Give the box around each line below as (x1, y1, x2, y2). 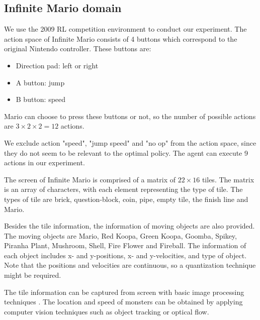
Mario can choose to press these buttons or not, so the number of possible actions (4, 111, 256, 121)
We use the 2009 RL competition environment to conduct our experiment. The (4, 24, 247, 34)
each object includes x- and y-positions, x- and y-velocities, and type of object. (4, 250, 247, 260)
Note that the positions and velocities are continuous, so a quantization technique (4, 260, 256, 270)
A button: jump (16, 77, 65, 87)
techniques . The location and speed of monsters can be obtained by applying (4, 296, 243, 307)
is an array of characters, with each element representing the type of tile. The (4, 184, 243, 194)
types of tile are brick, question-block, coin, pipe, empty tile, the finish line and (4, 193, 248, 204)
